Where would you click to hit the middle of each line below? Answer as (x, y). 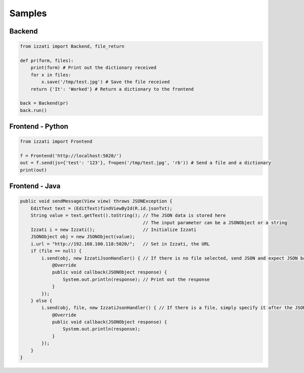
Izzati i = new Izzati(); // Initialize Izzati (113, 229)
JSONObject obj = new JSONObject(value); (83, 237)
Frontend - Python (39, 127)
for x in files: (51, 75)
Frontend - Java (35, 186)
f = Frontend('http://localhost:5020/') (71, 156)
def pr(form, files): (47, 60)
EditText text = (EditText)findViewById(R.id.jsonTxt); (102, 208)
